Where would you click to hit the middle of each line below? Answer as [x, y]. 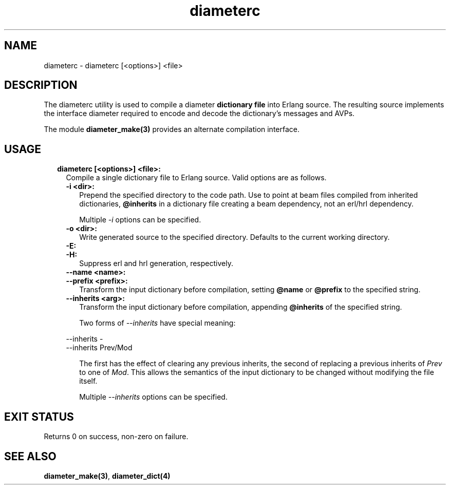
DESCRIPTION [41, 85]
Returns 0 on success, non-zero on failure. [116, 437]
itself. [88, 381]
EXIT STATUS [39, 417]
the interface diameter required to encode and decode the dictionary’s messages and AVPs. [199, 114]
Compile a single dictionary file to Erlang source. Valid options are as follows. [196, 178]
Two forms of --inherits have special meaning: [157, 323]
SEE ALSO [30, 456]
